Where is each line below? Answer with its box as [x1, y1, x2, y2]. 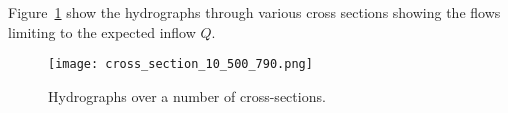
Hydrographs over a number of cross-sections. [48, 85, 326, 106]
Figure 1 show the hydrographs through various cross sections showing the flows [8, 2, 501, 22]
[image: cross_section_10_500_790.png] [48, 57, 313, 72]
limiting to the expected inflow [8, 21, 196, 42]
